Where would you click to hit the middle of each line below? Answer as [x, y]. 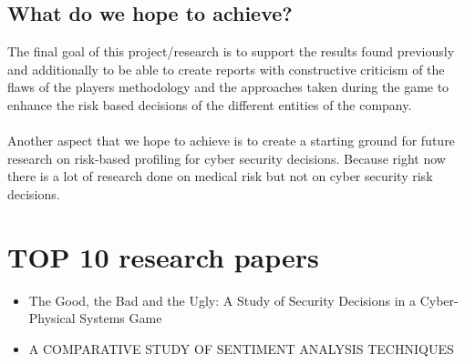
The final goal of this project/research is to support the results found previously [231, 51]
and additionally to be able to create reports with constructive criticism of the [226, 69]
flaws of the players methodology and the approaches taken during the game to [228, 87]
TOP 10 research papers [163, 256]
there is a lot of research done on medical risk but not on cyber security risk [220, 176]
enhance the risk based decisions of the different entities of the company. [210, 104]
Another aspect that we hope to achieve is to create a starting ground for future [231, 141]
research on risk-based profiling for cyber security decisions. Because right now [227, 158]
